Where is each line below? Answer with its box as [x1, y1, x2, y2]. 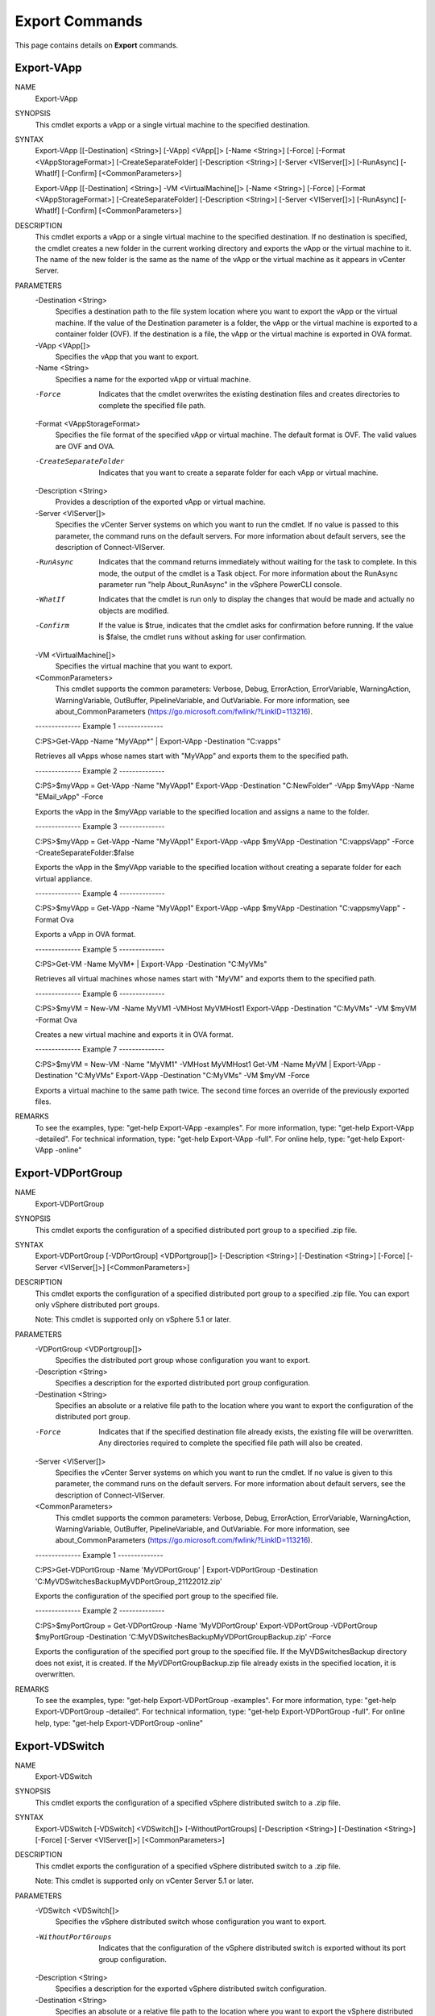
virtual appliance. [35, 873, 93, 883]
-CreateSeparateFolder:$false [35, 848, 135, 857]
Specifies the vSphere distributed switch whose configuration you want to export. [55, 1917, 326, 1926]
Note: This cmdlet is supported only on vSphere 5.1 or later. [35, 1314, 231, 1324]
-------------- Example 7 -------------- [35, 1044, 165, 1054]
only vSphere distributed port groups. [35, 1299, 160, 1310]
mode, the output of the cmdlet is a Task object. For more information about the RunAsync [98, 569, 399, 578]
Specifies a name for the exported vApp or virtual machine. [55, 374, 251, 384]
